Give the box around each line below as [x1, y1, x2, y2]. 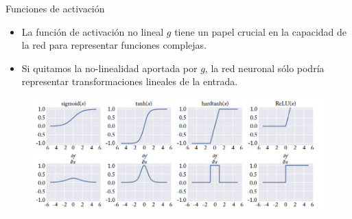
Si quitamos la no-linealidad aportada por [21, 60, 198, 75]
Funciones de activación [5, 1, 105, 15]
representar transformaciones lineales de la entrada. [21, 74, 238, 89]
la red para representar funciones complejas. [21, 38, 207, 52]
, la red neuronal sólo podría [204, 60, 325, 75]
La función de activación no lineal [21, 24, 164, 38]
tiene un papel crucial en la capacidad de [174, 24, 347, 38]
